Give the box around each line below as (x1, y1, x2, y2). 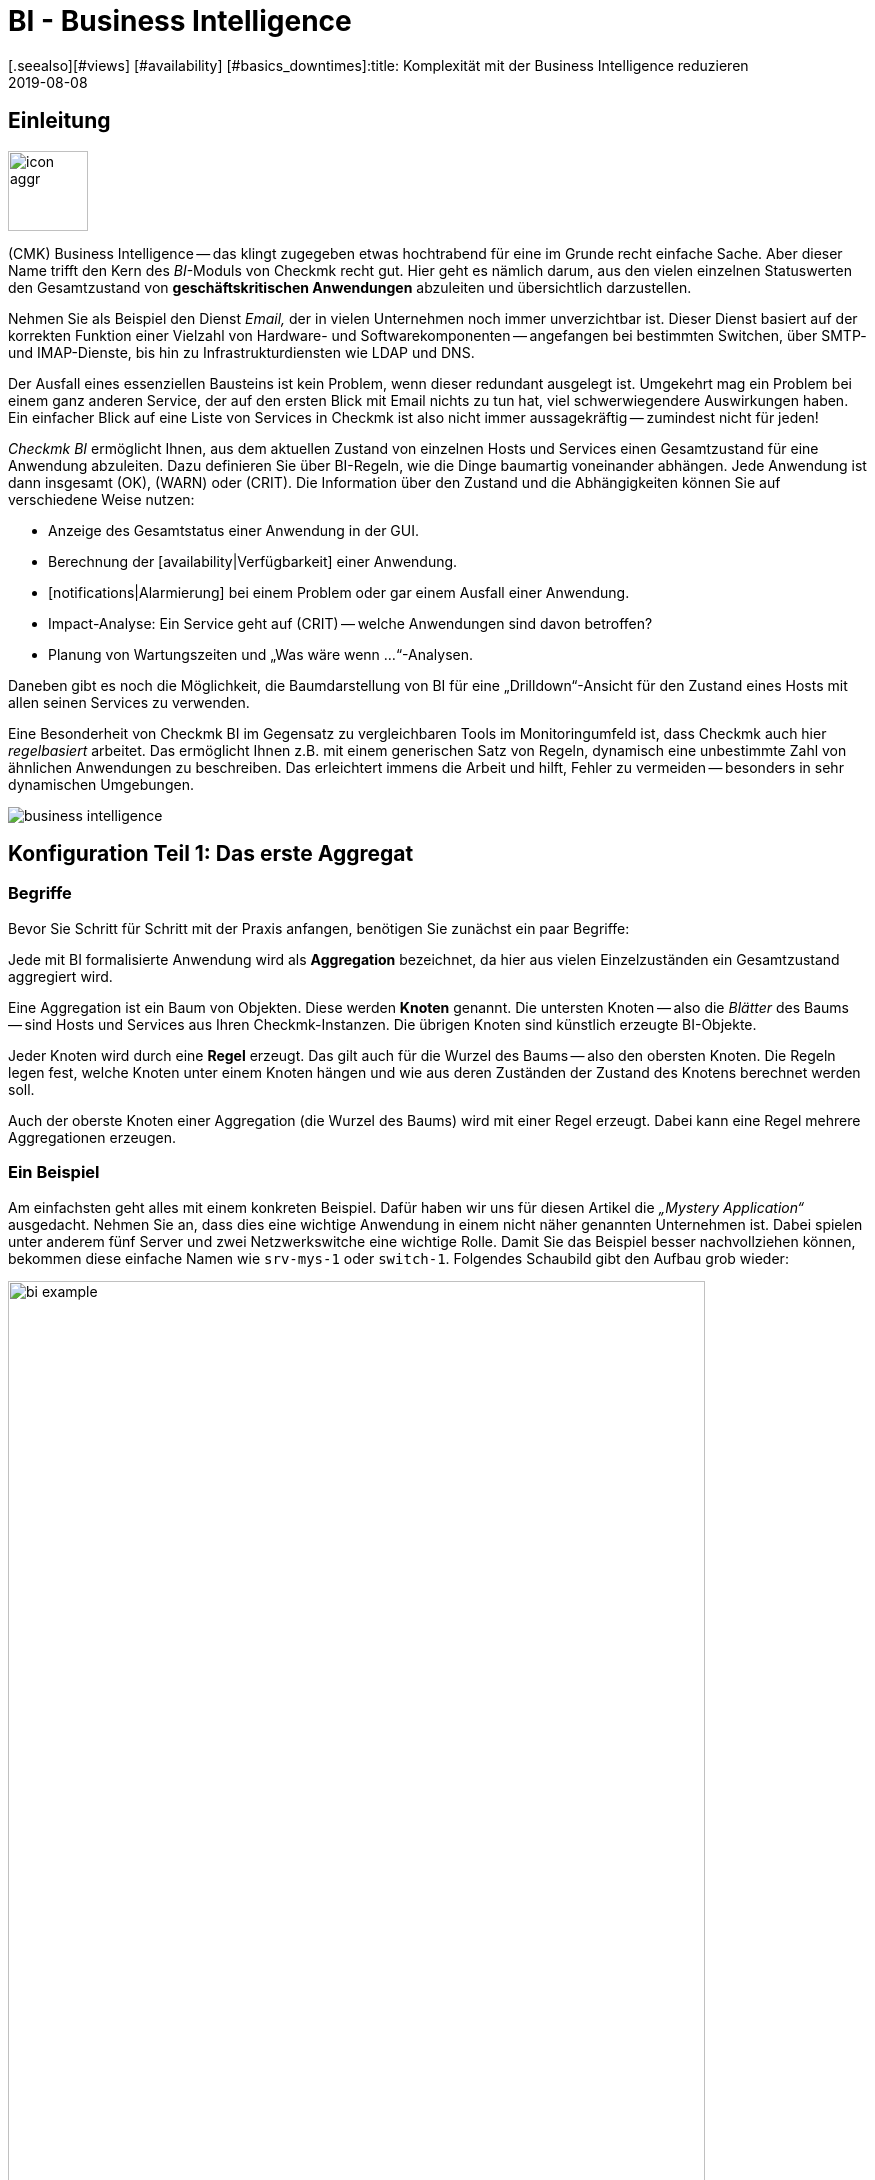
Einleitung (8, 108, 111, 134)
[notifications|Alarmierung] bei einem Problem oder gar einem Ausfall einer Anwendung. (48, 583, 630, 601)
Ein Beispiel (8, 1162, 100, 1183)
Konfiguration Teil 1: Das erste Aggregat (8, 841, 414, 867)
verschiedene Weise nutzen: (8, 490, 195, 508)
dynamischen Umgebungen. (8, 775, 194, 793)
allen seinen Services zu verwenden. (8, 693, 250, 711)
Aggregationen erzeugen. (8, 1128, 176, 1146)
